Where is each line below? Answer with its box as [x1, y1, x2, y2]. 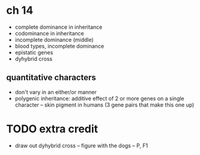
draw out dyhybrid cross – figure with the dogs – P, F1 [14, 142, 148, 149]
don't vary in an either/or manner [14, 88, 97, 96]
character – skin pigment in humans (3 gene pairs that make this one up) [14, 101, 195, 108]
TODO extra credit [6, 122, 98, 135]
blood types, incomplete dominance [14, 42, 105, 50]
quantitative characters [6, 72, 96, 83]
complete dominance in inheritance [14, 23, 103, 31]
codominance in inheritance [14, 29, 84, 37]
